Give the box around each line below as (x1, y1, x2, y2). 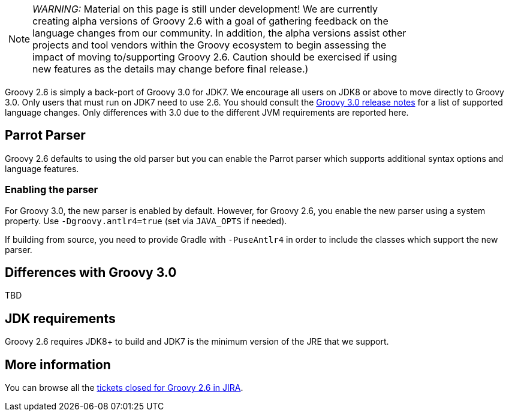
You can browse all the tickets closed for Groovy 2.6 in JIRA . (5, 382, 243, 393)
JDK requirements (5, 311, 116, 326)
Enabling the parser (5, 183, 98, 196)
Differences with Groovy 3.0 (5, 265, 177, 281)
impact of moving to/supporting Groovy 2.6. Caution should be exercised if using (32, 51, 397, 63)
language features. (5, 163, 79, 174)
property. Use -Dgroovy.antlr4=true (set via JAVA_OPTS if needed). (5, 215, 287, 226)
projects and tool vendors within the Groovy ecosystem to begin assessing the (32, 39, 387, 51)
